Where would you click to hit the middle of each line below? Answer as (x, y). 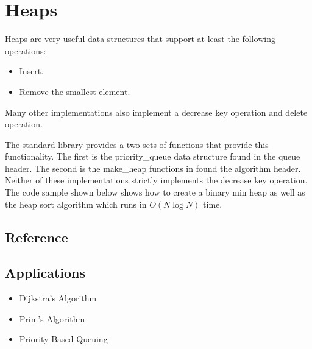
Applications (45, 273)
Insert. (31, 71)
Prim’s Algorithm (52, 318)
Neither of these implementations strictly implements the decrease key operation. (156, 180)
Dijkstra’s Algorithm (58, 298)
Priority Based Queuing (63, 339)
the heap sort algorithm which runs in (76, 204)
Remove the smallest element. (75, 91)
